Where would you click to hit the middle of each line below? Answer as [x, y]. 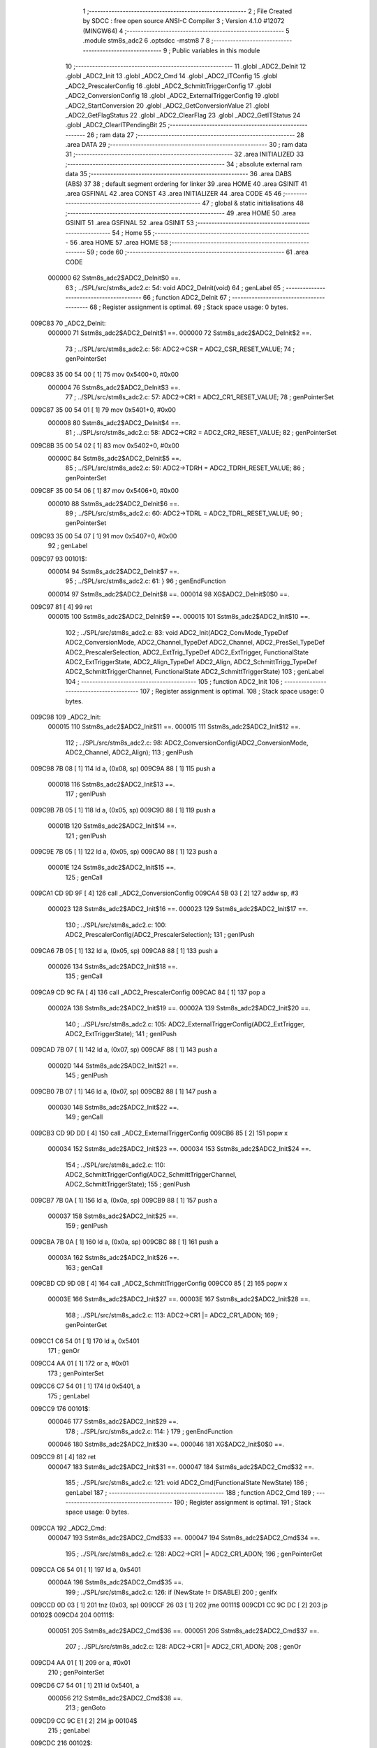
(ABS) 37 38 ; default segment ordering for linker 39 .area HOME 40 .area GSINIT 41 [186, 184]
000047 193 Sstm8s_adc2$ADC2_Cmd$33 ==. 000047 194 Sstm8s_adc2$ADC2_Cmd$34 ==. [184, 1538]
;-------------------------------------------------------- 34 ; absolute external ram [184, 164]
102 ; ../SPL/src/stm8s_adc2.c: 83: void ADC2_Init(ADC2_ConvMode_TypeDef [177, 632]
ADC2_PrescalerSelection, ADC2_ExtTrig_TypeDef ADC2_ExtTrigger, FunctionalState [187, 652]
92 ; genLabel [68, 546]
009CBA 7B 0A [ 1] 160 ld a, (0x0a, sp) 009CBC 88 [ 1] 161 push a [124, 1242]
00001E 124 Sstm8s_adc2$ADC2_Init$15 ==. [112, 868]
